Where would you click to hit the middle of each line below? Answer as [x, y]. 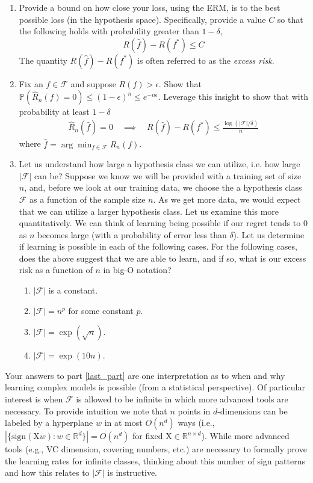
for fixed [147, 436]
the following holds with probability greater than [109, 31]
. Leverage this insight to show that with [233, 97]
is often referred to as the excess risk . [206, 60]
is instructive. [132, 472]
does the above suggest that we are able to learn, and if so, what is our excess [163, 258]
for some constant [101, 310]
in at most [123, 423]
